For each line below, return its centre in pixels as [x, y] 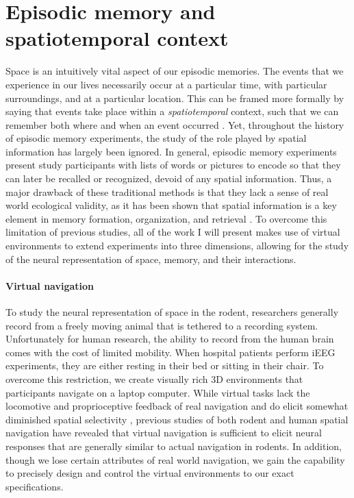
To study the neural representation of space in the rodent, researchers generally [172, 312]
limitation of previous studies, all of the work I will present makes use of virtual [173, 232]
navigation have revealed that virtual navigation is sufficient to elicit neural [164, 433]
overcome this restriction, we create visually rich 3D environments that [154, 378]
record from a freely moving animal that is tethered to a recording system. [162, 325]
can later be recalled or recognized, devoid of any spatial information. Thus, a [169, 178]
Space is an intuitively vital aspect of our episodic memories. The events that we [175, 71]
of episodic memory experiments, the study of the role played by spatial [156, 138]
